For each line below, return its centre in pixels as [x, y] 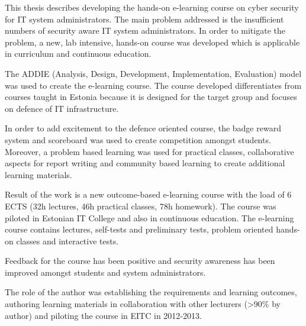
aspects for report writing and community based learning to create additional [145, 163]
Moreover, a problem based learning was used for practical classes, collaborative [149, 151]
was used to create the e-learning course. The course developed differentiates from [153, 85]
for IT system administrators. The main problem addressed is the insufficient [144, 19]
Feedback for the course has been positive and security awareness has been [140, 261]
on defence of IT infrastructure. [62, 108]
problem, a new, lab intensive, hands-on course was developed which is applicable [152, 42]
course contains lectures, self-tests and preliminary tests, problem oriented [139, 229]
